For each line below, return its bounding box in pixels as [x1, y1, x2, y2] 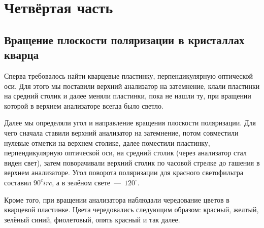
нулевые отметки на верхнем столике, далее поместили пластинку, [4, 137, 210, 148]
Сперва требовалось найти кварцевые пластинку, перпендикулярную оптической [4, 70, 253, 81]
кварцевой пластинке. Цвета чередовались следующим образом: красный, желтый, [4, 204, 259, 215]
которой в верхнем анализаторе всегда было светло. [4, 100, 163, 111]
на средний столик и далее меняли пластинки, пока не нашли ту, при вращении [4, 90, 251, 101]
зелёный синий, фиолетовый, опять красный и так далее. [4, 214, 180, 224]
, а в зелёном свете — [52, 177, 121, 187]
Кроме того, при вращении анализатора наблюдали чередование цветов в [4, 194, 229, 205]
